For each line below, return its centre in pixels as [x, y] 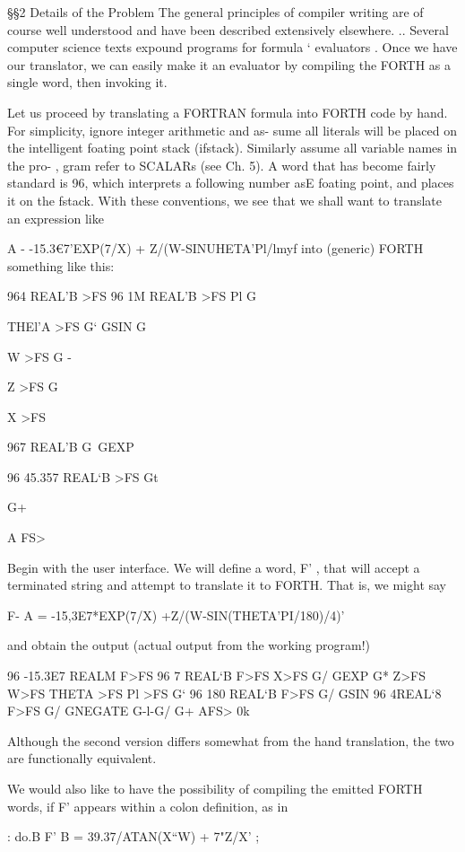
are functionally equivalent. [82, 758]
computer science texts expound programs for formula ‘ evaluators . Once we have [232, 47]
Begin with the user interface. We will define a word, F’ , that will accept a [214, 567]
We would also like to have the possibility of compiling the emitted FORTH [215, 788]
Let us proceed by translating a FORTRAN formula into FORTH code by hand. [228, 112]
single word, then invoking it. [87, 82]
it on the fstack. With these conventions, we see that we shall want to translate [224, 200]
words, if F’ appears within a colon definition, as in [148, 806]
